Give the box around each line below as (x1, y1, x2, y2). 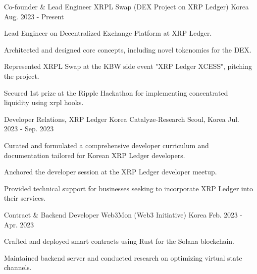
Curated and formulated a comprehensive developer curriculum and (4, 140, 209, 150)
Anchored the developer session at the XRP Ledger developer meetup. (4, 166, 217, 177)
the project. (4, 70, 39, 81)
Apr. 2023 (4, 219, 34, 229)
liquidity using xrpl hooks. (4, 97, 84, 108)
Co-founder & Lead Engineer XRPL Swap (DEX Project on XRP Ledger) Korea (4, 1, 249, 11)
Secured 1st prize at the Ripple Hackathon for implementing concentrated (4, 87, 228, 98)
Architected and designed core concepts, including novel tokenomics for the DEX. (4, 44, 252, 55)
